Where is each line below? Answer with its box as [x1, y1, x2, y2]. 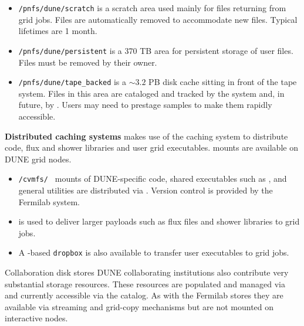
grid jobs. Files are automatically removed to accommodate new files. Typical [18, 13, 298, 25]
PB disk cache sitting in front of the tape [148, 76, 297, 88]
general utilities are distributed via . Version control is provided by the [18, 184, 273, 196]
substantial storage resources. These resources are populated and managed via [5, 277, 285, 290]
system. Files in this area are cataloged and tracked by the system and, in [18, 87, 285, 99]
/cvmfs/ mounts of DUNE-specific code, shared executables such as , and [18, 172, 287, 185]
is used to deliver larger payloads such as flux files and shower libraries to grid [18, 215, 300, 227]
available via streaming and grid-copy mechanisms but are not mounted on [5, 300, 274, 313]
